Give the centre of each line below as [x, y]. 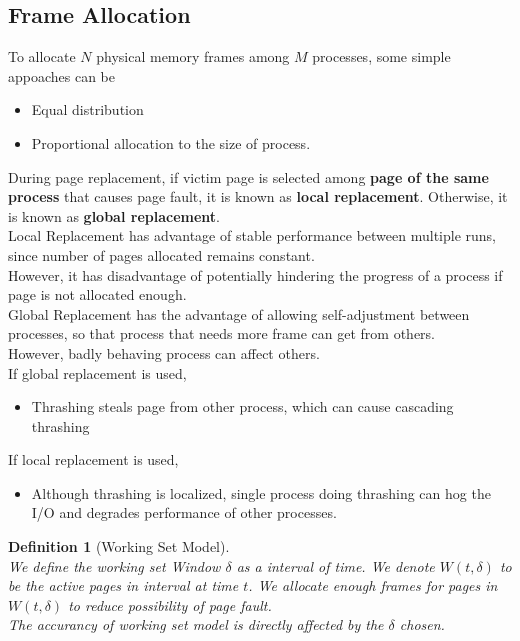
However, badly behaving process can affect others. [164, 352]
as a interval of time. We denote [335, 565]
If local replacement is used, [93, 459]
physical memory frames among [193, 56]
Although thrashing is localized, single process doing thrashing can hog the [261, 492]
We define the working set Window [114, 565]
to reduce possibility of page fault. [170, 604]
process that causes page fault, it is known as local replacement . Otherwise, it [258, 196]
